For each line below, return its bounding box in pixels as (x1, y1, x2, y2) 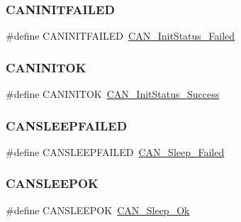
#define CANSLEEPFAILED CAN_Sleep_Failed (6, 144, 225, 159)
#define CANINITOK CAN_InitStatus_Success (6, 87, 220, 101)
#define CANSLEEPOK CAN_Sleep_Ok (6, 202, 190, 217)
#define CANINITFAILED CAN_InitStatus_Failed (6, 28, 235, 43)
